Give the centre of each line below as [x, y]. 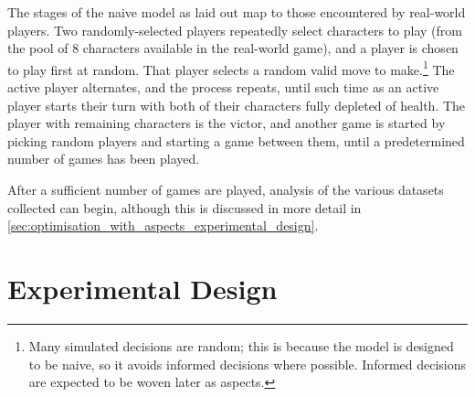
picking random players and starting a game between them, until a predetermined [236, 140]
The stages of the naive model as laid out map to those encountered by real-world [237, 12]
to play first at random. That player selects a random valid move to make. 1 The [231, 68]
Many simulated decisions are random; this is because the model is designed [241, 345]
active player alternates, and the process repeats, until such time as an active [223, 87]
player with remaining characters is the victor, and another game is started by [227, 123]
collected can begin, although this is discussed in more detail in [185, 207]
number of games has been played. [104, 159]
